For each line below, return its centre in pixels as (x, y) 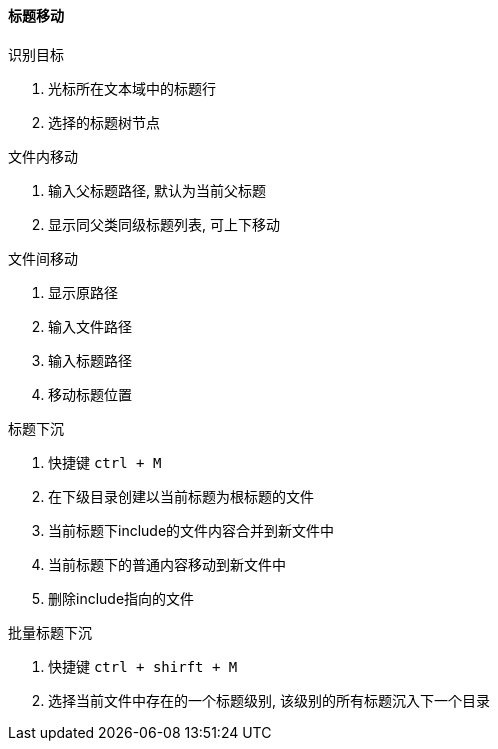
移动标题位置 (90, 394)
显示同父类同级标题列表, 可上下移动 (164, 224)
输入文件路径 (90, 326)
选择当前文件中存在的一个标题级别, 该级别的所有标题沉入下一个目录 (269, 700)
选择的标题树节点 (104, 122)
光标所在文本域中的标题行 (132, 88)
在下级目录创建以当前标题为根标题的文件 (181, 496)
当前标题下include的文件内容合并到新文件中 (191, 530)
